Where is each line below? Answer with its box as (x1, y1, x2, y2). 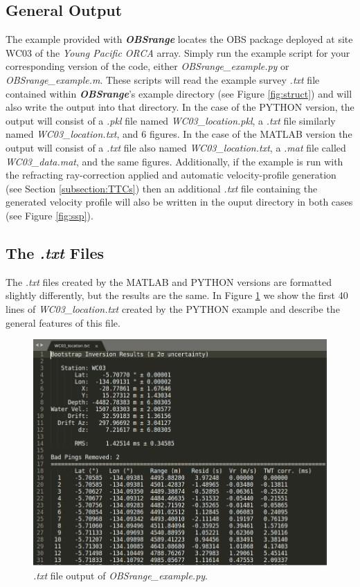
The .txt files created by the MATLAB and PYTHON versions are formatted (6, 274, 332, 289)
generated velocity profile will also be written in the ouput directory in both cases (6, 195, 353, 209)
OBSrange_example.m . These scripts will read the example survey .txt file (6, 72, 320, 87)
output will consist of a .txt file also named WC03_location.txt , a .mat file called (6, 140, 346, 154)
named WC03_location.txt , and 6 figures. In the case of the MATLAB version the (6, 127, 352, 141)
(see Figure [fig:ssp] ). (6, 208, 93, 222)
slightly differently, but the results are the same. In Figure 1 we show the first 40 (6, 288, 348, 302)
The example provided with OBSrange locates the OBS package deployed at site (6, 32, 353, 46)
